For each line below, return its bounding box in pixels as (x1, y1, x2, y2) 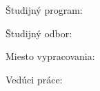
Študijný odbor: (6, 26, 72, 40)
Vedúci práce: (6, 72, 63, 86)
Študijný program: (6, 3, 83, 17)
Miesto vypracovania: (6, 49, 95, 63)
